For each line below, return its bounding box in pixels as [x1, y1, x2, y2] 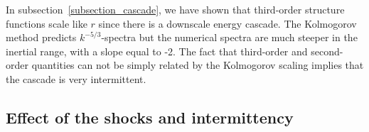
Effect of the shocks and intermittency [6, 106, 294, 128]
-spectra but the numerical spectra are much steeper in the [101, 30, 358, 45]
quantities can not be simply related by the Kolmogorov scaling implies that [31, 57, 364, 72]
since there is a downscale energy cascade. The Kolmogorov [98, 16, 357, 31]
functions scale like [6, 16, 87, 31]
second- [311, 43, 343, 58]
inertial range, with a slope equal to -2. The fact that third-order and [6, 43, 308, 58]
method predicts [6, 30, 77, 45]
